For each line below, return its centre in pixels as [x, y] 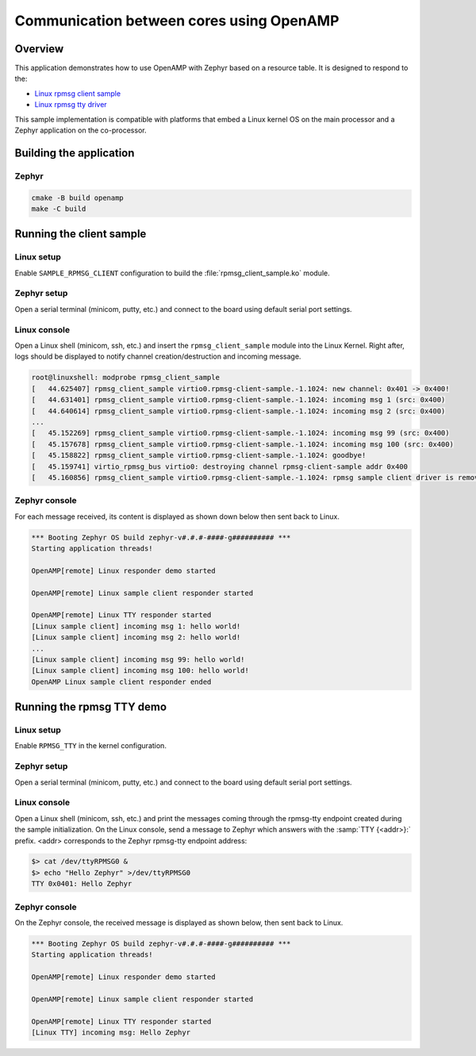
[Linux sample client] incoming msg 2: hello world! [136, 637]
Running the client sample [81, 234]
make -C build [59, 209]
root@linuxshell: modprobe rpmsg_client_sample [125, 378]
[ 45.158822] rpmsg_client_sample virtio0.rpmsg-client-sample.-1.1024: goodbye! [199, 455]
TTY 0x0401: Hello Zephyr [82, 884]
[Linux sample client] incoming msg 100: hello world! [140, 671]
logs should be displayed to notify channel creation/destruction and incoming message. [158, 356]
